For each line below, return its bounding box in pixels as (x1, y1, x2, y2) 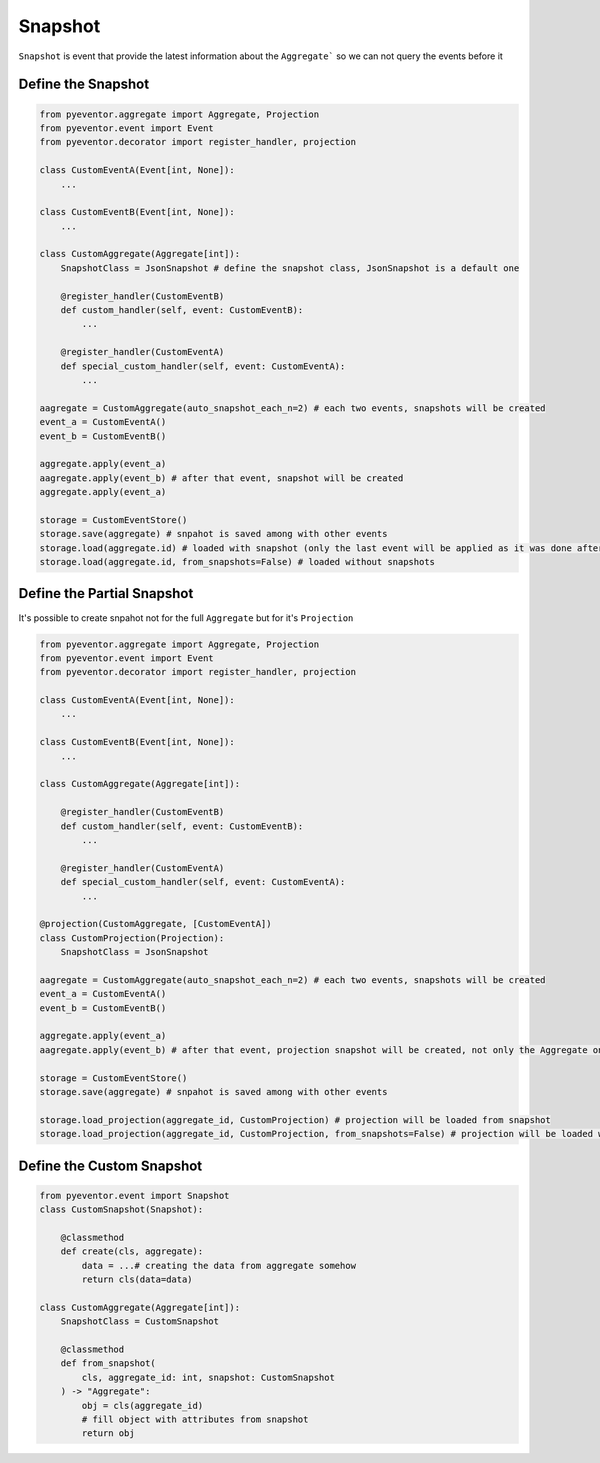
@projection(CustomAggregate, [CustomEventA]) (39, 918, 272, 930)
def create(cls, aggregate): (60, 1246, 204, 1257)
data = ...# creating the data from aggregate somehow (81, 1260, 357, 1271)
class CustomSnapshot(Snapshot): (39, 1204, 204, 1215)
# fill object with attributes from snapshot (81, 1414, 309, 1425)
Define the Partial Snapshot (18, 585, 194, 602)
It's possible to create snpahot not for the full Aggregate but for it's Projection (18, 611, 354, 624)
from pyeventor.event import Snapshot (39, 1190, 230, 1201)
